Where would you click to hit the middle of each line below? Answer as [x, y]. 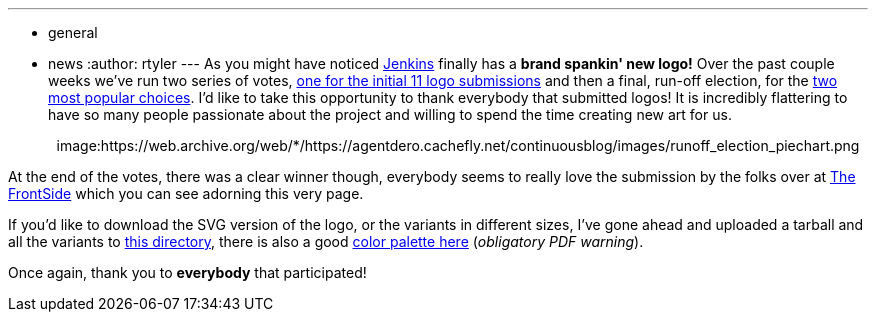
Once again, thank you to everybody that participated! [187, 272]
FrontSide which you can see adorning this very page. [186, 193]
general [73, 32]
